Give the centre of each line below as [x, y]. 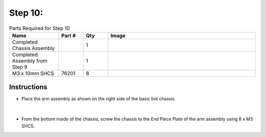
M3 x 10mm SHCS [33, 73]
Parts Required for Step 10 [39, 28]
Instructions [28, 87]
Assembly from [30, 60]
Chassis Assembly [33, 48]
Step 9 [20, 67]
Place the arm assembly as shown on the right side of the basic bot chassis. [99, 99]
